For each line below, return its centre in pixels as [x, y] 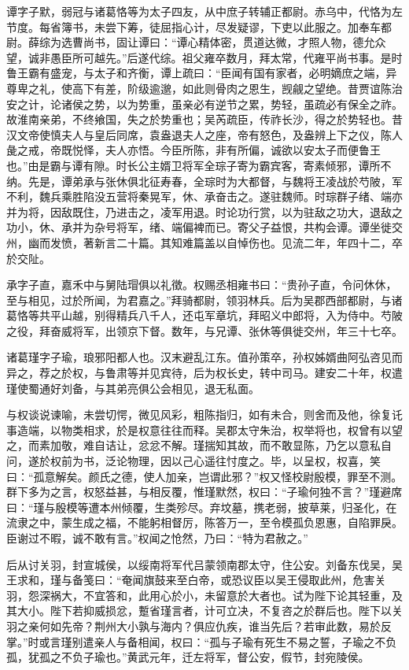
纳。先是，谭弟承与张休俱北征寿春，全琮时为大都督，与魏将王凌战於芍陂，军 [204, 181]
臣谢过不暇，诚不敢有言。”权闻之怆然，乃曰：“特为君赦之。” [157, 538]
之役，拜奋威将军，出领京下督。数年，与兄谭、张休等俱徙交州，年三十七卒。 [204, 330]
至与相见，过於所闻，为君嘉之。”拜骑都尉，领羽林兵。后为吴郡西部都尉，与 [199, 300]
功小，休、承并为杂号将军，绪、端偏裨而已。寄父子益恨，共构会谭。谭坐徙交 [204, 227]
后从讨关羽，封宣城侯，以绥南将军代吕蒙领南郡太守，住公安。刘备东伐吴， [199, 564]
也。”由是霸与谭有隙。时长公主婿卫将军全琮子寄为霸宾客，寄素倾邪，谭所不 [199, 165]
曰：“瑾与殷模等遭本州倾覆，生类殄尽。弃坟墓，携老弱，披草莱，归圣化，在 [202, 507]
